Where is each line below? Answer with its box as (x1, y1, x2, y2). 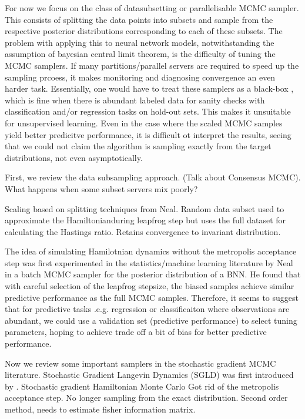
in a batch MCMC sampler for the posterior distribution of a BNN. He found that (5, 268, 301, 280)
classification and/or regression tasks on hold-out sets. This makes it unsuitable (5, 105, 291, 118)
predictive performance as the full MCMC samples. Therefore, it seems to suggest (5, 291, 299, 303)
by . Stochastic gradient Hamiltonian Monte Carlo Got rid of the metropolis (5, 380, 279, 392)
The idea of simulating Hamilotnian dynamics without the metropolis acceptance (5, 245, 297, 257)
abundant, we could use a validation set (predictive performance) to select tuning (5, 314, 297, 326)
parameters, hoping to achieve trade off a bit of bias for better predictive (5, 326, 267, 338)
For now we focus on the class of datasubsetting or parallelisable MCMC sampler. (5, 2, 299, 14)
